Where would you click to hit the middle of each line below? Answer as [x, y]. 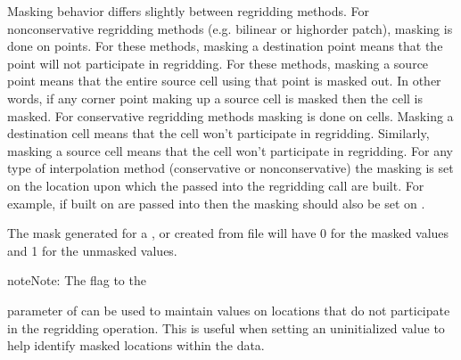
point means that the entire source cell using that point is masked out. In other [224, 81]
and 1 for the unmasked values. [92, 250]
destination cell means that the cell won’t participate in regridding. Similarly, [218, 133]
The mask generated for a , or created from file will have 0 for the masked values [228, 233]
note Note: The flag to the [77, 280]
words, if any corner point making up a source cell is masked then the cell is [215, 98]
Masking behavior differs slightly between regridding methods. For [188, 11]
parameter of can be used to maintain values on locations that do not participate [229, 310]
